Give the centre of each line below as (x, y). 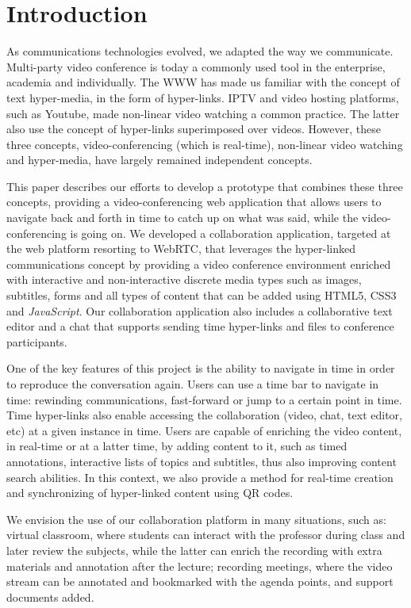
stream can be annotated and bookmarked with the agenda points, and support (200, 581)
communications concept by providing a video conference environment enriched (199, 264)
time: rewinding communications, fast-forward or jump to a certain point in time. (204, 399)
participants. (37, 341)
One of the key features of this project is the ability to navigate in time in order (201, 368)
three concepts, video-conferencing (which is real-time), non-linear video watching (205, 144)
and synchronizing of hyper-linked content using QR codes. (150, 493)
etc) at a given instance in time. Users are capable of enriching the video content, (204, 430)
